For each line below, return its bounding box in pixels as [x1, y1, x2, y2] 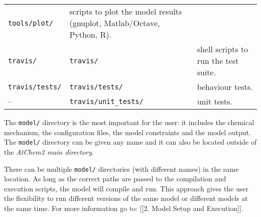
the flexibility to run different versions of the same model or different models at [4, 193, 248, 203]
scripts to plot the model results [69, 6, 182, 17]
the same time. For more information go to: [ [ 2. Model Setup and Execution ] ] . [4, 202, 243, 213]
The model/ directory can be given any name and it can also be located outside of [4, 137, 257, 147]
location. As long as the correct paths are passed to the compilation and [4, 173, 226, 184]
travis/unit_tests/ [69, 97, 144, 105]
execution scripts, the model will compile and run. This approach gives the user [4, 183, 249, 193]
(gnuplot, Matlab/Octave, [69, 17, 160, 29]
